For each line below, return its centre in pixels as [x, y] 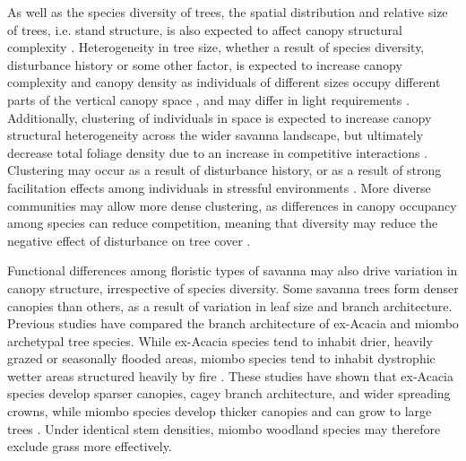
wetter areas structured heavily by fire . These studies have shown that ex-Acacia [230, 375]
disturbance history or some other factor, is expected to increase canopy [205, 64]
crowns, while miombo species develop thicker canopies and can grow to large [220, 411]
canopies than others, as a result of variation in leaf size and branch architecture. [230, 305]
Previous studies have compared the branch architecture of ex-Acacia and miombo [233, 323]
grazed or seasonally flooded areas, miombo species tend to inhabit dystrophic [221, 358]
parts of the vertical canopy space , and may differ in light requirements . [208, 99]
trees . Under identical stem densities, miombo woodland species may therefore [224, 428]
